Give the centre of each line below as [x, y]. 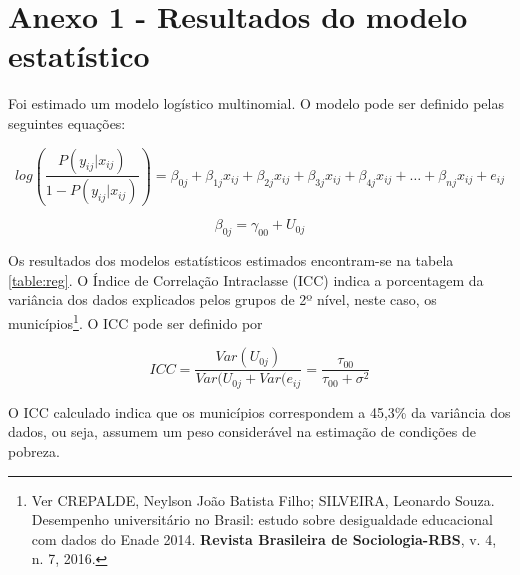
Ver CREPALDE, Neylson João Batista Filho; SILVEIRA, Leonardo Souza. [263, 499]
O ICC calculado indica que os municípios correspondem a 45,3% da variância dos [259, 411]
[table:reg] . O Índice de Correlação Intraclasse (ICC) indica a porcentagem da [246, 279]
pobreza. [34, 450]
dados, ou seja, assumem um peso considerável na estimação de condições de [242, 431]
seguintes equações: [67, 122]
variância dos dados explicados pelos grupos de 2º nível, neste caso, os [222, 299]
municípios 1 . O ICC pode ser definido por [135, 321]
